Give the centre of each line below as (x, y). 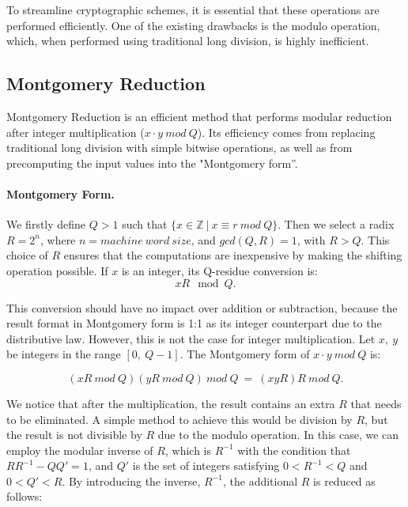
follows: (25, 496)
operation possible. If (57, 270)
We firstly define (46, 224)
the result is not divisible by (74, 435)
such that (145, 224)
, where (58, 239)
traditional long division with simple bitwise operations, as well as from (179, 148)
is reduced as (344, 481)
